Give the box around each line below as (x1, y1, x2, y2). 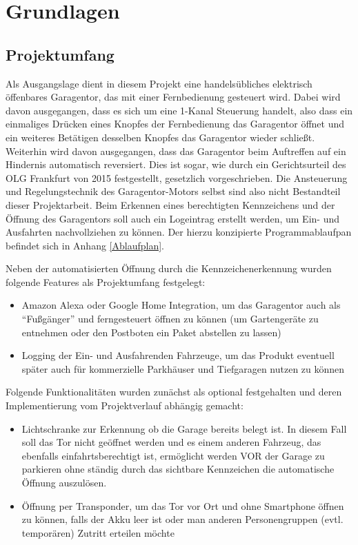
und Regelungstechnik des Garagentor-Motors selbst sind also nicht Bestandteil (6, 184, 341, 198)
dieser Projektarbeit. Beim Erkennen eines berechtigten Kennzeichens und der (6, 197, 335, 212)
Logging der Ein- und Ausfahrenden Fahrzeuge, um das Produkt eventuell (21, 348, 335, 362)
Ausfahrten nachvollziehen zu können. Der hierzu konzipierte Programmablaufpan (6, 225, 352, 239)
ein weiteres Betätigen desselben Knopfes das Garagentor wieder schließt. (6, 130, 315, 144)
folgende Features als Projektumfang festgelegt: (6, 274, 206, 289)
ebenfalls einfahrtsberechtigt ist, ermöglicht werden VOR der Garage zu (21, 448, 325, 462)
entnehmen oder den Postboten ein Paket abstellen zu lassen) (21, 325, 281, 339)
